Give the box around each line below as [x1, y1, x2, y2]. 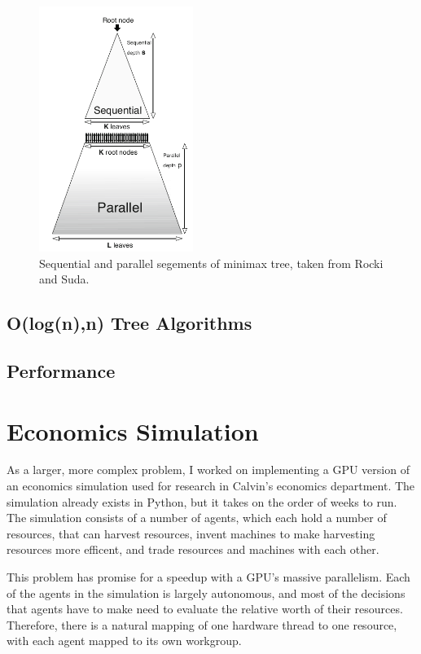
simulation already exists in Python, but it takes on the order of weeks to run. [7, 493, 397, 510]
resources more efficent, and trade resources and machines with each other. [7, 541, 379, 558]
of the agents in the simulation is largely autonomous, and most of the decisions [7, 584, 406, 601]
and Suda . [39, 270, 90, 287]
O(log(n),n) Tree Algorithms [7, 310, 252, 336]
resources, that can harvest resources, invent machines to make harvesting [7, 525, 375, 542]
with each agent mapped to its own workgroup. [7, 632, 242, 649]
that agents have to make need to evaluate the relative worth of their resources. [7, 600, 403, 617]
